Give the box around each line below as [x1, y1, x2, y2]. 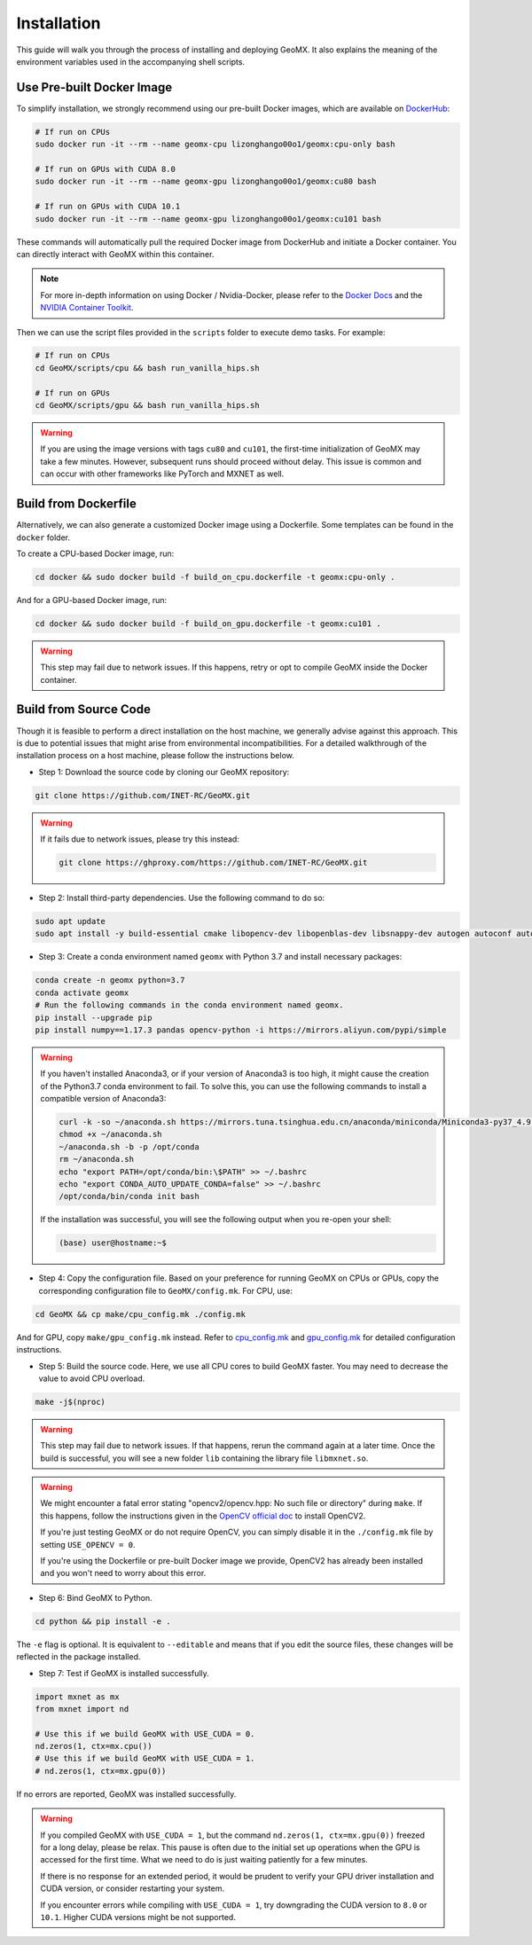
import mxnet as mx [35, 1691, 120, 1702]
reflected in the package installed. [16, 1651, 141, 1662]
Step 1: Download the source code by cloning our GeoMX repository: [38, 766, 290, 777]
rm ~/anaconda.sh [59, 1154, 135, 1165]
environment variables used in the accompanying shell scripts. [16, 56, 246, 67]
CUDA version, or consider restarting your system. [40, 1883, 225, 1894]
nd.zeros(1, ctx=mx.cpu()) [35, 1741, 153, 1752]
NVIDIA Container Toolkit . [40, 302, 134, 313]
